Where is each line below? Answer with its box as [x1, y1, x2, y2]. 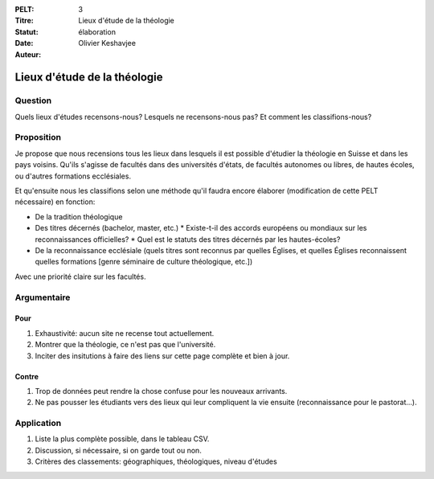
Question [14, 95, 52, 106]
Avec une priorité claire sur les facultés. [14, 272, 146, 281]
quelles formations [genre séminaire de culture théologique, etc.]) [35, 257, 253, 267]
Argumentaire [14, 292, 71, 303]
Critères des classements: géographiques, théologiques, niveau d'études [35, 456, 277, 466]
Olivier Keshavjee [78, 39, 137, 48]
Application [14, 418, 62, 429]
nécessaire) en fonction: [14, 197, 96, 207]
